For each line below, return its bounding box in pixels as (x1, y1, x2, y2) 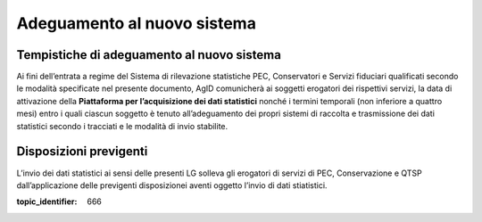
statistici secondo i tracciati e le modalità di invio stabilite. (16, 120, 229, 131)
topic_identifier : (16, 196, 78, 207)
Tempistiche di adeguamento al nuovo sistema (16, 47, 281, 62)
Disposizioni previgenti (16, 144, 148, 160)
